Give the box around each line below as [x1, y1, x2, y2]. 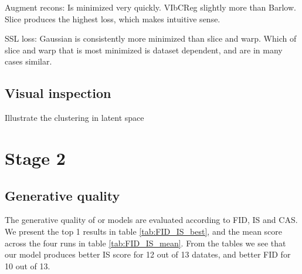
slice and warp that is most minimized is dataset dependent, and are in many [5, 43, 283, 56]
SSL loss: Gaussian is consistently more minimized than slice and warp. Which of [5, 32, 297, 45]
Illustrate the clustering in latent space [5, 111, 144, 124]
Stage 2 [5, 146, 66, 170]
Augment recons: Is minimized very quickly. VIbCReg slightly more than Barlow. [5, 1, 296, 13]
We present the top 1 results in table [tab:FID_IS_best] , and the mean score [5, 225, 283, 237]
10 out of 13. [5, 259, 50, 272]
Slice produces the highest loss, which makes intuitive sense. [5, 12, 220, 25]
